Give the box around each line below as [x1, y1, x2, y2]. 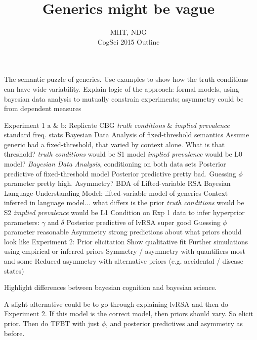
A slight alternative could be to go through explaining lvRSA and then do [4, 298, 228, 309]
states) [4, 265, 24, 276]
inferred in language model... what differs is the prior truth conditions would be [4, 197, 244, 208]
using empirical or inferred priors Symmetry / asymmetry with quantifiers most [4, 246, 246, 256]
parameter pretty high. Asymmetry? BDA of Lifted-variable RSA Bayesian [4, 178, 231, 188]
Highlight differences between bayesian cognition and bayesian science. [4, 282, 217, 292]
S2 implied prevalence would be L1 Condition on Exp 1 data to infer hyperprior [4, 207, 245, 218]
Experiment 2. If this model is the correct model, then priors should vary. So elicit [4, 308, 253, 319]
